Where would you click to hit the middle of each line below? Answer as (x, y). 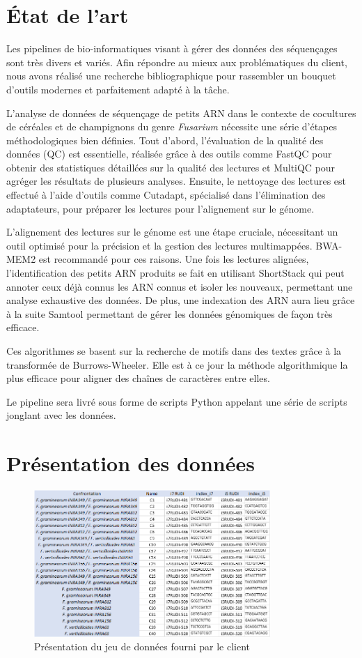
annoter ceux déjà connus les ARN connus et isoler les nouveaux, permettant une (180, 286)
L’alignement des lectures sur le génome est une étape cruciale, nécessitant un (172, 232)
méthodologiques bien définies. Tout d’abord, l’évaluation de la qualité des (165, 140)
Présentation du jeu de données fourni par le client (142, 646)
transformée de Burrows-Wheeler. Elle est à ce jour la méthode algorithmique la (177, 364)
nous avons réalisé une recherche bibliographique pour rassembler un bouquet (171, 76)
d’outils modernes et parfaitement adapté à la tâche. (118, 89)
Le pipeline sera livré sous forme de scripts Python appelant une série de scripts (177, 401)
